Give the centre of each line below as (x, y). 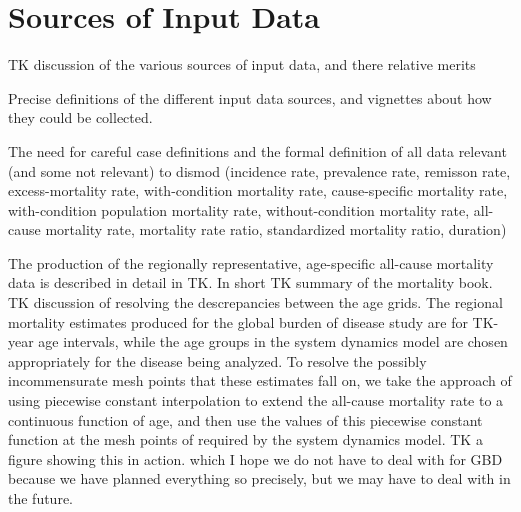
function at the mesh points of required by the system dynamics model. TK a (245, 439)
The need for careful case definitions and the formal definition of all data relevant (257, 150)
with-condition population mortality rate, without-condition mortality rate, (239, 209)
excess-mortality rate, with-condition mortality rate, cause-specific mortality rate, (258, 190)
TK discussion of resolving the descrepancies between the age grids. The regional (255, 302)
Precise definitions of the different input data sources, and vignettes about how (250, 97)
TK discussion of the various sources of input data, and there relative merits (242, 64)
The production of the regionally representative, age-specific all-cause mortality (251, 262)
